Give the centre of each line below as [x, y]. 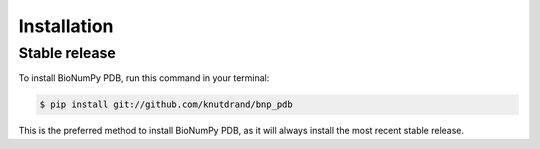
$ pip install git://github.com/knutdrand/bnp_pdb [166, 104]
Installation [66, 26]
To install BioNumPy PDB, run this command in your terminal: [144, 78]
